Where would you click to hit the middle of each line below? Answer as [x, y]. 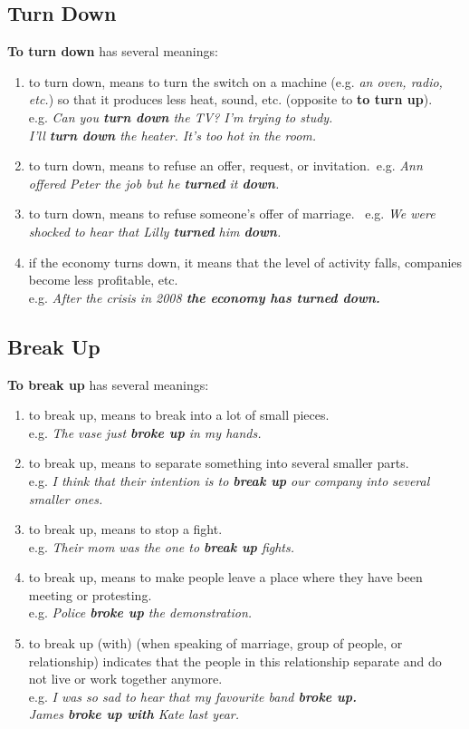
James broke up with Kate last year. [134, 714]
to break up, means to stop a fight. [125, 529]
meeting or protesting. [90, 594]
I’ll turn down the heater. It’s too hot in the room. [172, 135]
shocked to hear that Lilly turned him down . [155, 231]
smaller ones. [66, 498]
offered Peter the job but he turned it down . [154, 183]
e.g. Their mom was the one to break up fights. [162, 546]
